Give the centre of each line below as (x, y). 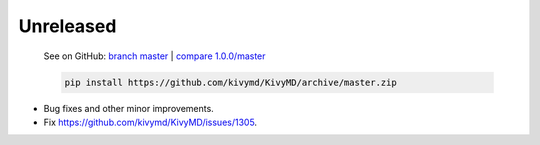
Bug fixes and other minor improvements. (128, 108)
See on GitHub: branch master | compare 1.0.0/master (154, 56)
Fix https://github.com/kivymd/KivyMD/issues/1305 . (150, 122)
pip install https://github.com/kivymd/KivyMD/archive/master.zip (230, 82)
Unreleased (67, 26)
